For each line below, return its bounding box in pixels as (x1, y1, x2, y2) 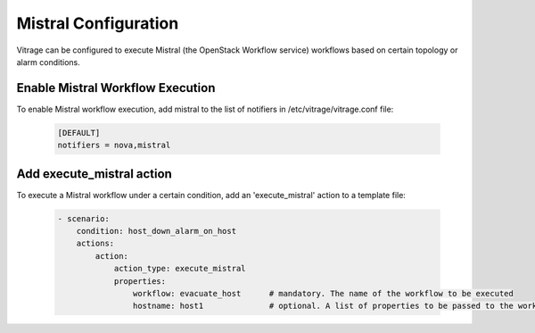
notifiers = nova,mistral (57, 140, 171, 151)
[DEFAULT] (57, 128, 101, 137)
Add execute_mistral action (16, 166, 173, 181)
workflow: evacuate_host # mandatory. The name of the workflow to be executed (132, 288, 514, 299)
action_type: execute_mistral (113, 263, 246, 274)
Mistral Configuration (16, 13, 179, 33)
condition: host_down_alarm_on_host (76, 226, 236, 237)
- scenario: (57, 213, 111, 223)
